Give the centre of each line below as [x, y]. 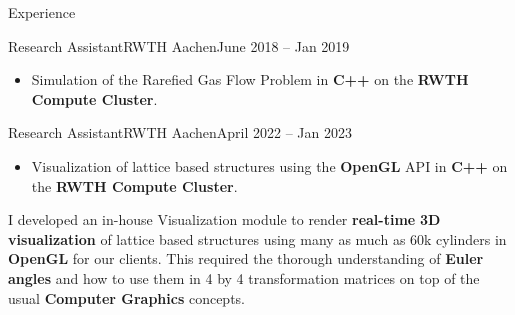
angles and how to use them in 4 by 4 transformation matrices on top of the [244, 277]
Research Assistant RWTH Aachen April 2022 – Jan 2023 [180, 132]
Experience [42, 12]
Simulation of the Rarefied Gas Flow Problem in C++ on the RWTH [250, 79]
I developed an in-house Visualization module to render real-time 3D [224, 219]
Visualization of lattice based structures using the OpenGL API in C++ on [269, 165]
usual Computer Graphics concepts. [126, 297]
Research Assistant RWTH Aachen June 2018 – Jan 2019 [179, 45]
